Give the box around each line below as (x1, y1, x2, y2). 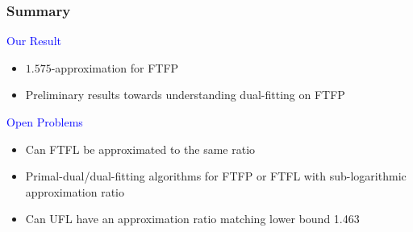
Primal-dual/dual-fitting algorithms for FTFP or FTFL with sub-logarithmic (25, 168, 407, 184)
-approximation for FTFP (51, 59, 179, 76)
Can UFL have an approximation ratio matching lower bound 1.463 (25, 210, 360, 227)
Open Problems (6, 114, 83, 130)
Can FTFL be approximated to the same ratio (25, 140, 256, 157)
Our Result (6, 32, 61, 49)
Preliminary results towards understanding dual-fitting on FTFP (25, 86, 345, 103)
